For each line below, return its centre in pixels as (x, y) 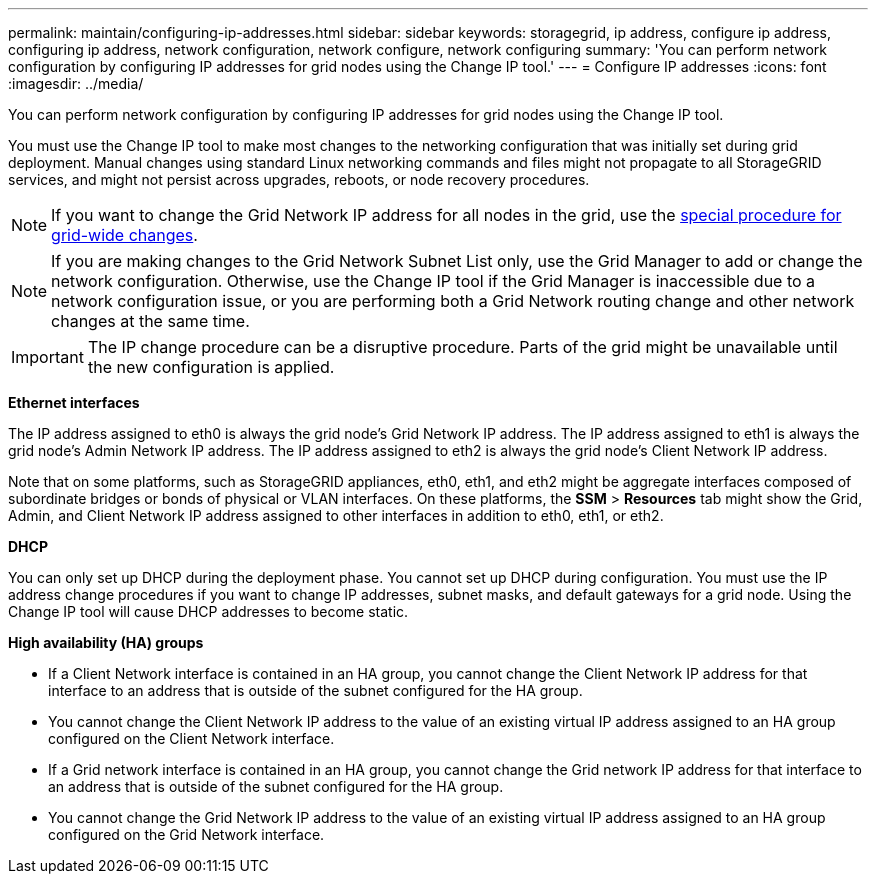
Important (47, 357)
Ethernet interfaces (74, 402)
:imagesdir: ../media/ (76, 83)
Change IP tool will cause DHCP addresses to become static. (208, 611)
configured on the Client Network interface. (191, 738)
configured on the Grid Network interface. (186, 834)
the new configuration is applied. (211, 367)
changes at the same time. (150, 321)
